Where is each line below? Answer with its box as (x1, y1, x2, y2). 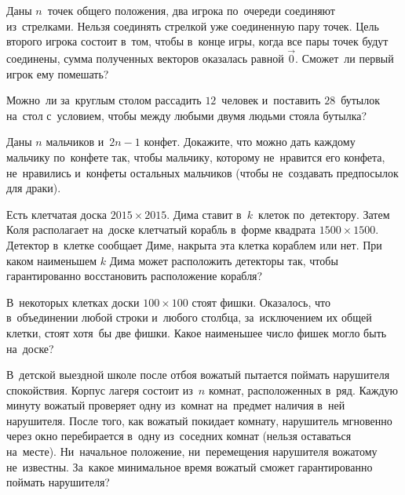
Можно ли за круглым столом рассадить (6, 92, 202, 108)
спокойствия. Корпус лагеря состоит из (6, 381, 193, 398)
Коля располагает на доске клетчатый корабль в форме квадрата (6, 221, 316, 238)
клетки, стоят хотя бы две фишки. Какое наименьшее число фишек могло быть (6, 324, 387, 340)
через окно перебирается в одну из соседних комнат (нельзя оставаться (6, 428, 352, 444)
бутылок (341, 92, 381, 108)
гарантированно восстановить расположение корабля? (6, 268, 263, 284)
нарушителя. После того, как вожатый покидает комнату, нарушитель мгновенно (6, 412, 392, 428)
